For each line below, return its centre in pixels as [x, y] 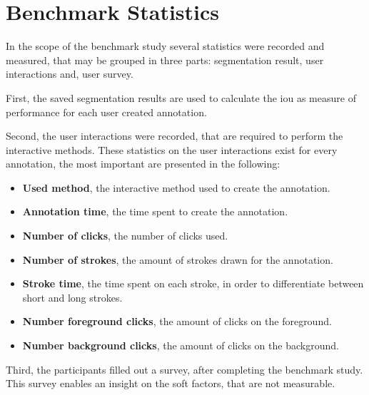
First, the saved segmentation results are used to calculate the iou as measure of [181, 97]
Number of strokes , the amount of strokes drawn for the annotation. [178, 259]
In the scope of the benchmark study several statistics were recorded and [165, 46]
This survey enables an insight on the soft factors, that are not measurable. [171, 383]
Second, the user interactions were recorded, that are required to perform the [175, 136]
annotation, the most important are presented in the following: [143, 164]
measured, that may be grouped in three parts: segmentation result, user [165, 60]
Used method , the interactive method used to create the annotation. [176, 187]
